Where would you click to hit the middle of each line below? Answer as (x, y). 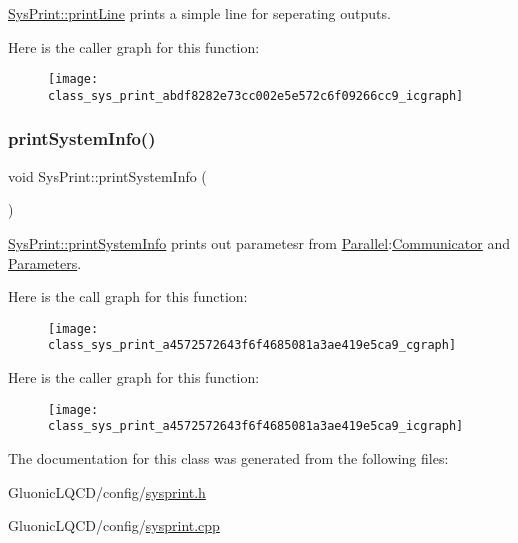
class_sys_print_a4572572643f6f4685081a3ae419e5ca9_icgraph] (256, 426)
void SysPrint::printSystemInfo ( (107, 175)
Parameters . (45, 262)
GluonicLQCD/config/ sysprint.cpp (114, 525)
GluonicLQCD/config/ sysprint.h (107, 491)
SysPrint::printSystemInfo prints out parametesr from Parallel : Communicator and (259, 242)
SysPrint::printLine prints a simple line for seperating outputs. (199, 13)
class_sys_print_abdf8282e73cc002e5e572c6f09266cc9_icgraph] (256, 95)
